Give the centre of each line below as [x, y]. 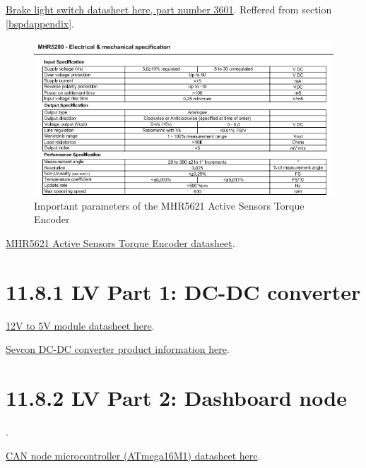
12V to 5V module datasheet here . [80, 325]
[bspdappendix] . [40, 23]
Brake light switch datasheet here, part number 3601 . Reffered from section [169, 9]
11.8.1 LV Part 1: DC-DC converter [183, 291]
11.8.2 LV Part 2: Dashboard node [176, 398]
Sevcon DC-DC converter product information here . [118, 349]
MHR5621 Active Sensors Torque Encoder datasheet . [120, 242]
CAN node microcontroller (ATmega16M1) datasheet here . [133, 455]
